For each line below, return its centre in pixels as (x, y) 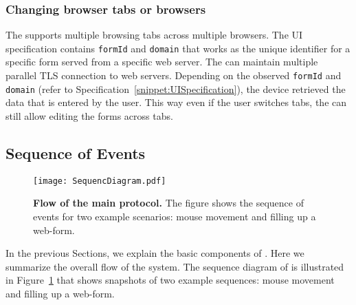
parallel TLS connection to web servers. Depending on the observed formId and (174, 75)
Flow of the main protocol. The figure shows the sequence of (168, 203)
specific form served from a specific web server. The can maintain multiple (162, 62)
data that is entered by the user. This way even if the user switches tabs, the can (176, 102)
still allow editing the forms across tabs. (89, 115)
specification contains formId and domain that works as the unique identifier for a (178, 48)
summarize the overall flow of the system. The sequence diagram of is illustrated (175, 266)
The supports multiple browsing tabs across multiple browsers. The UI (154, 35)
